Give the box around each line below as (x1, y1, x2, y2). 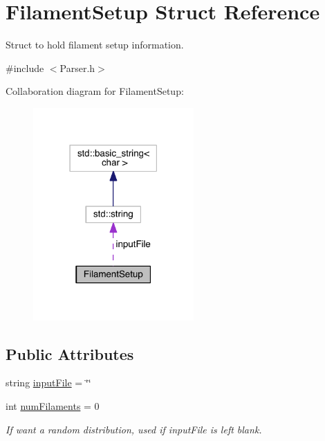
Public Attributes (6, 343, 134, 364)
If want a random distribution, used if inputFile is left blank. (6, 422, 262, 436)
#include (6, 60, 44, 75)
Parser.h (59, 60, 95, 75)
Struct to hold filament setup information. (6, 37, 184, 52)
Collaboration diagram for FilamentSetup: (6, 84, 184, 98)
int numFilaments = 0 (6, 399, 100, 413)
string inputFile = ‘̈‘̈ (6, 375, 91, 390)
